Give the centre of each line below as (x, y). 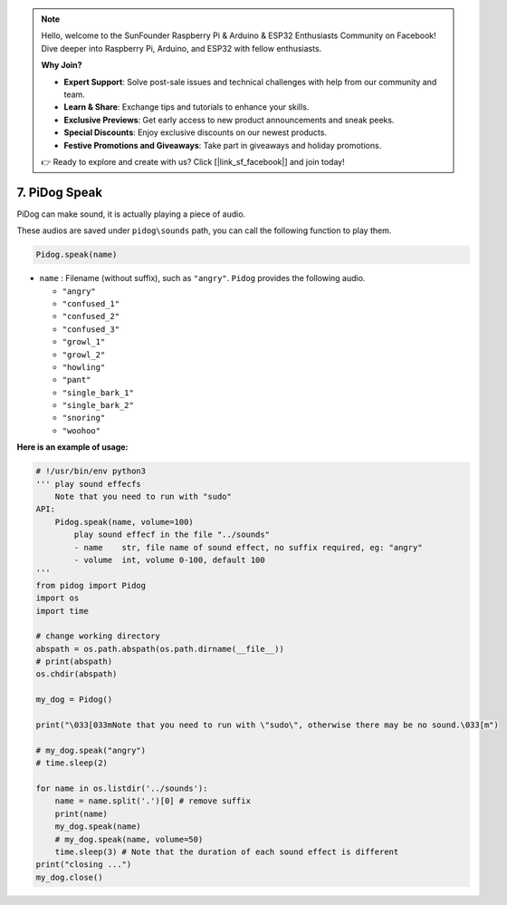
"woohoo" (81, 430)
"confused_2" (91, 316)
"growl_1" (84, 342)
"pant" (77, 380)
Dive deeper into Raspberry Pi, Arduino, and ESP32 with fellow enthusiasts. (182, 48)
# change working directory (98, 636)
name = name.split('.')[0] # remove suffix (153, 801)
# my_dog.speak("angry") (91, 750)
